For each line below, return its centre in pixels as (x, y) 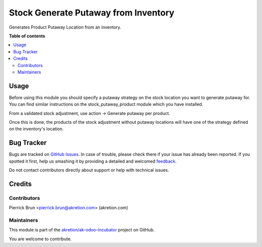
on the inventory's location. (36, 129)
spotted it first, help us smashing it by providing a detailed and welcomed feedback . (93, 161)
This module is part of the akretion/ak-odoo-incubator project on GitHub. (82, 230)
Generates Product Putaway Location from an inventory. (65, 27)
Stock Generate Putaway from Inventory (92, 13)
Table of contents (27, 36)
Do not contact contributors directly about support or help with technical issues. (89, 170)
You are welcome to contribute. (40, 239)
